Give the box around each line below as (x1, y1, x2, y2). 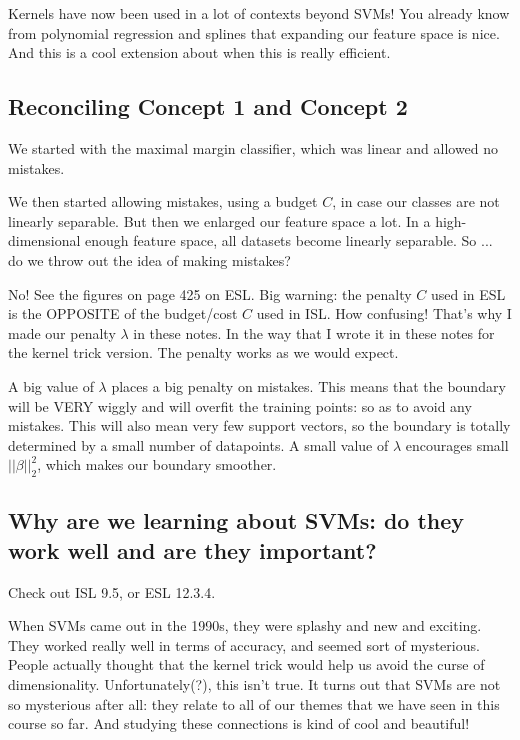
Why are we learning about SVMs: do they (8, 505, 465, 536)
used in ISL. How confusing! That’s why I (256, 303, 512, 324)
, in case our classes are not (332, 191, 500, 212)
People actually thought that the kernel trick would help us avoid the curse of (8, 654, 485, 675)
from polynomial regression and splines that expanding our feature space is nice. (8, 22, 500, 43)
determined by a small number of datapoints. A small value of (8, 434, 389, 455)
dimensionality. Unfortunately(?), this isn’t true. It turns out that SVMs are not (8, 674, 501, 695)
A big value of (8, 375, 94, 396)
